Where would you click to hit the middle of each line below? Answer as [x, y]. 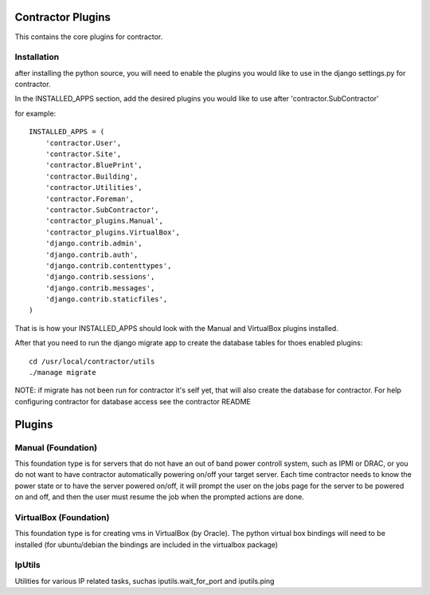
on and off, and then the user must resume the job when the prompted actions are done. [159, 497]
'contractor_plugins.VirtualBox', [113, 232]
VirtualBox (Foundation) [62, 517]
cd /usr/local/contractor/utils [92, 361]
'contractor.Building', [92, 176]
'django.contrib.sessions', [100, 277]
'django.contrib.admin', [94, 244]
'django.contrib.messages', [100, 288]
